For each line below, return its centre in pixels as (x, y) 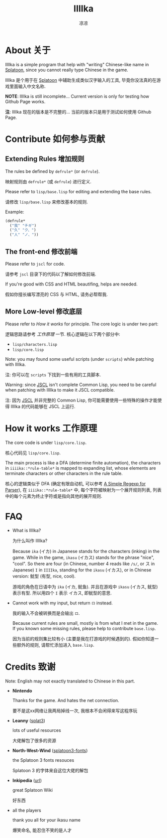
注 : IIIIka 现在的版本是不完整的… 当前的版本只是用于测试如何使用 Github (78, 112)
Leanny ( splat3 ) (29, 720)
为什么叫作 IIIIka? (30, 541)
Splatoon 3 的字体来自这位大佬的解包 (50, 770)
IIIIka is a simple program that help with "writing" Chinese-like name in (77, 64)
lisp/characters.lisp (35, 344)
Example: (15, 212)
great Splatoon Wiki (33, 790)
